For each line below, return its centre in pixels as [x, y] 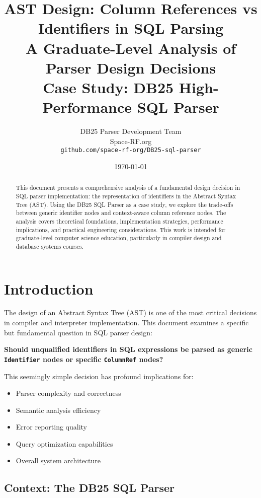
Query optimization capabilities [64, 443]
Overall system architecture [58, 460]
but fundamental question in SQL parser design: [78, 332]
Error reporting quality [52, 427]
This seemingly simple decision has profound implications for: [99, 376]
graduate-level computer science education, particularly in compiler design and [119, 238]
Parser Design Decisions [131, 67]
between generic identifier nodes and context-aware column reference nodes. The [121, 213]
